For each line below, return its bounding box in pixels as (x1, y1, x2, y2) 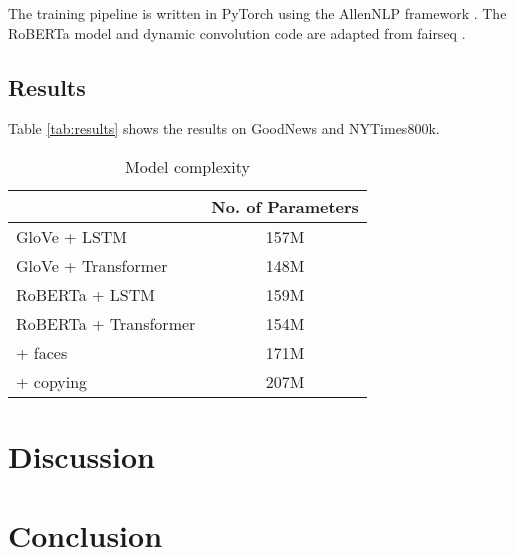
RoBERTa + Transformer (16, 311, 196, 335)
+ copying (16, 369, 88, 393)
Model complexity (124, 154, 250, 178)
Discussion (8, 436, 155, 477)
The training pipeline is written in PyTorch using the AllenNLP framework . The (8, 3, 507, 23)
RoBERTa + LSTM (16, 282, 155, 306)
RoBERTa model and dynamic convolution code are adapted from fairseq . (8, 22, 466, 43)
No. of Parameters (211, 194, 359, 218)
